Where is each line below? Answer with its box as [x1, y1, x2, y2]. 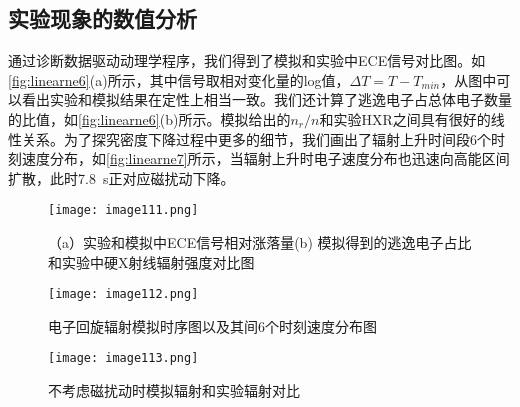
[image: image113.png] [48, 351, 199, 366]
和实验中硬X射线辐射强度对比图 [48, 251, 255, 272]
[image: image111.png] [48, 203, 199, 218]
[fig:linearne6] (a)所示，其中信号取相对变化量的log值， [8, 69, 350, 90]
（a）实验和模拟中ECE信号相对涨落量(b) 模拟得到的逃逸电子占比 [48, 232, 472, 253]
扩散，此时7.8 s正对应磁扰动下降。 [8, 167, 235, 188]
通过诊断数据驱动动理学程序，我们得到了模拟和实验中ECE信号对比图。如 [8, 50, 486, 71]
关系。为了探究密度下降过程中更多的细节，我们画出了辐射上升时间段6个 [21, 128, 491, 149]
